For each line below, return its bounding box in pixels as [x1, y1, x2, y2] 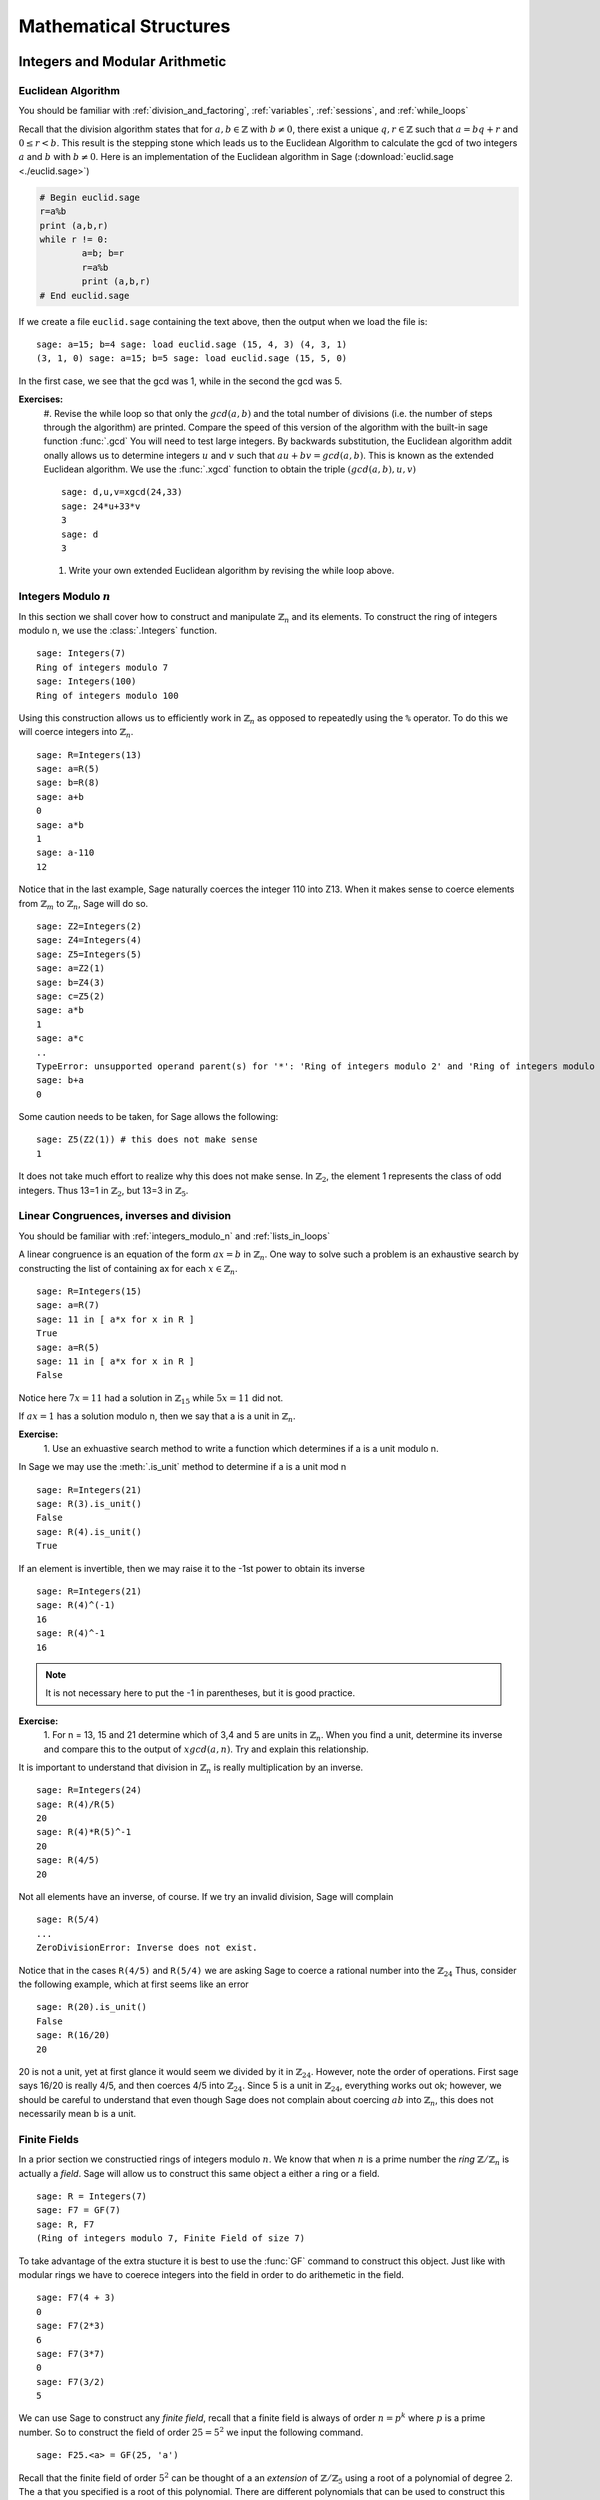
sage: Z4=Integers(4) [36, 935, 142, 946]
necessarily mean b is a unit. [18, 2108, 137, 2120]
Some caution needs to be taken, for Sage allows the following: [18, 1111, 279, 1123]
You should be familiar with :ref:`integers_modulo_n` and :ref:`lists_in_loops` [18, 1230, 330, 1242]
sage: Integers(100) [36, 676, 137, 687]
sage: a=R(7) [36, 1300, 100, 1311]
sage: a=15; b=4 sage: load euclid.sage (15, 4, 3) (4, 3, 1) [36, 338, 348, 350]
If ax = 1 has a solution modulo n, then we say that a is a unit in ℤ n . [18, 1410, 296, 1424]
